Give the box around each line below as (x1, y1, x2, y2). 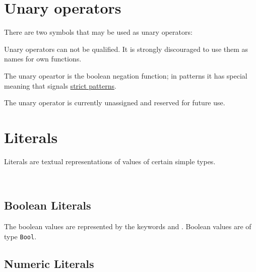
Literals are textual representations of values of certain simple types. (4, 156, 216, 166)
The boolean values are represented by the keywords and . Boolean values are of (4, 221, 251, 232)
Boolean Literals (4, 197, 91, 213)
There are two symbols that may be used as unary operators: (4, 27, 193, 37)
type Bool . (4, 231, 37, 241)
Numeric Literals (4, 255, 94, 271)
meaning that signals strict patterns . (4, 80, 116, 91)
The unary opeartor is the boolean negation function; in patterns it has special (4, 70, 247, 81)
